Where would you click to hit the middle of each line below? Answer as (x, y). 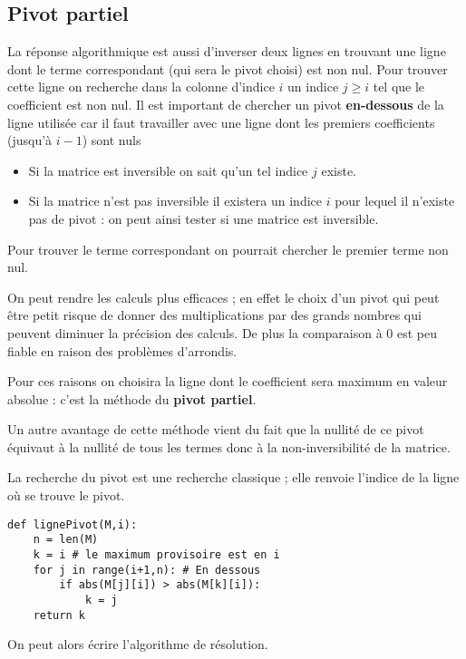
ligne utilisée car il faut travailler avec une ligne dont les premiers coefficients (221, 122)
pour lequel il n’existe (395, 201)
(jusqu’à (30, 140)
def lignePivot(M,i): (73, 524)
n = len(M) (66, 540)
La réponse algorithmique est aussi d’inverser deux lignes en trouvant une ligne (227, 51)
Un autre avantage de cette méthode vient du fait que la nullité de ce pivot (216, 429)
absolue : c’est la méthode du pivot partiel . (132, 398)
